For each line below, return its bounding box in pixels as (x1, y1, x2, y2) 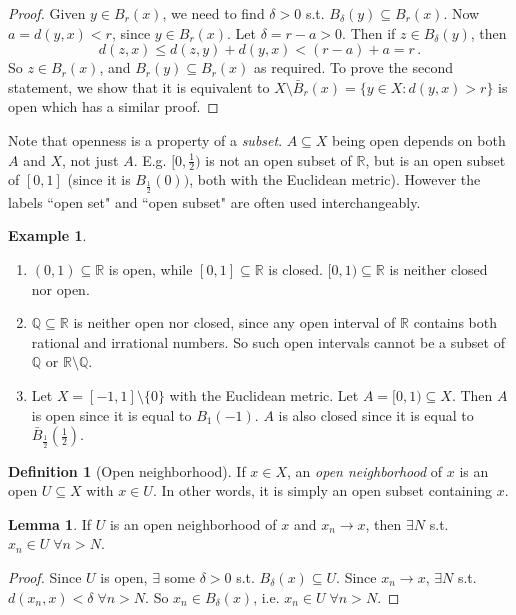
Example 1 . (8, 225, 87, 246)
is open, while (108, 259, 193, 279)
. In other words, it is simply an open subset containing (152, 480, 493, 501)
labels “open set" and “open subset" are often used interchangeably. (8, 191, 421, 212)
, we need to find (162, 3, 265, 23)
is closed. (268, 259, 323, 279)
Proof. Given (8, 3, 86, 23)
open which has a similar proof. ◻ (8, 96, 219, 117)
